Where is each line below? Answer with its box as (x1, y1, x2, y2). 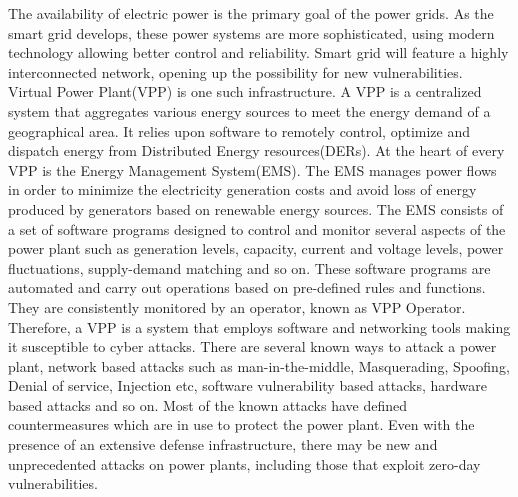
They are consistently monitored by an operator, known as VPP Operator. (8, 296, 466, 317)
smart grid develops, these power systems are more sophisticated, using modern (8, 22, 495, 43)
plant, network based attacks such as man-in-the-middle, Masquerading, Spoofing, (8, 355, 510, 376)
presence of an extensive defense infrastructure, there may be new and (8, 434, 438, 455)
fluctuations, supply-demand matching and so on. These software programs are (8, 257, 491, 278)
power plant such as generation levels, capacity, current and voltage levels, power (8, 238, 504, 259)
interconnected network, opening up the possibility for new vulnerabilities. (8, 61, 463, 82)
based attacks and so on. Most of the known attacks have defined (8, 394, 407, 415)
